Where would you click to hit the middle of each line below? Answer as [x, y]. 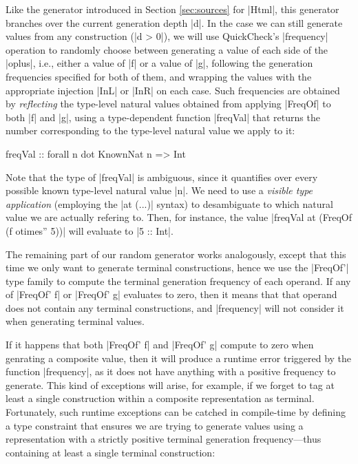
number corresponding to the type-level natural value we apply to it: [150, 130]
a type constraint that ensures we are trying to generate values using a [155, 425]
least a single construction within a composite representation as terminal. [160, 398]
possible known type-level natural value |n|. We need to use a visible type [159, 190]
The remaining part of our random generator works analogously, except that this [176, 254]
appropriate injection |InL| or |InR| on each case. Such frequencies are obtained [173, 90]
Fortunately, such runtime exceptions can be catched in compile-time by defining [176, 412]
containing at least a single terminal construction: [110, 452]
